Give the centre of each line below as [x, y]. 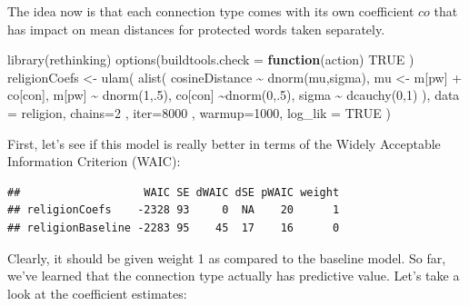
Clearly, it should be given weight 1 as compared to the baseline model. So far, [227, 257]
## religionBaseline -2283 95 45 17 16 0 [174, 227]
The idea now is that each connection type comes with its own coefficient [211, 11]
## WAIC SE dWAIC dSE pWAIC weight [174, 192]
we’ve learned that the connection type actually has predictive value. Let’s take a [234, 276]
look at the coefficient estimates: [97, 293]
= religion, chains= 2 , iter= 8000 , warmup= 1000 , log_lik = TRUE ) [199, 112]
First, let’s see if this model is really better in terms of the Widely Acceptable [224, 143]
